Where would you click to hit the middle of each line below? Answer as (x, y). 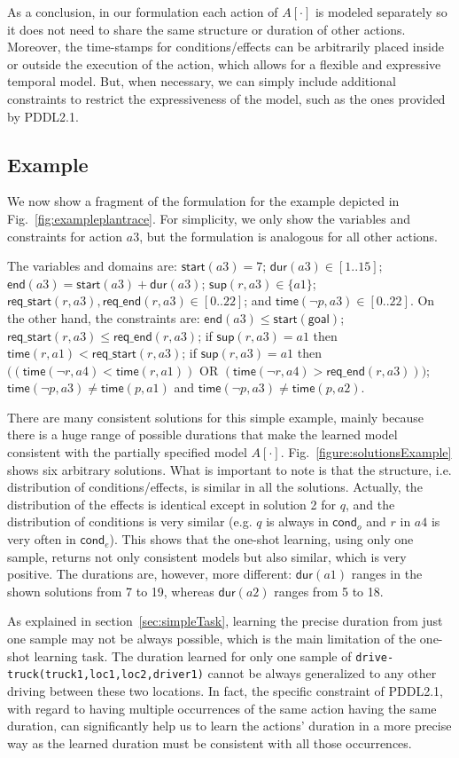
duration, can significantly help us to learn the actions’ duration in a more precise (229, 726)
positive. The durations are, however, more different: (150, 574)
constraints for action (65, 236)
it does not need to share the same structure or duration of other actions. (206, 29)
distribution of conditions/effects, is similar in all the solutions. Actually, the (215, 487)
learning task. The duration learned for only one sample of (193, 655)
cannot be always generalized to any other (322, 673)
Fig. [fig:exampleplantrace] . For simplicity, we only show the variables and (209, 218)
